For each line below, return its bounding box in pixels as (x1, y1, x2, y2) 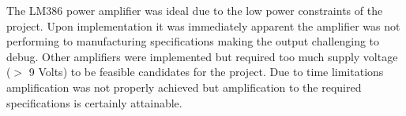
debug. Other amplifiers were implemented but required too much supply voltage (6, 48, 398, 64)
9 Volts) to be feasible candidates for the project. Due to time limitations (28, 63, 384, 80)
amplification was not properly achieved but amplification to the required (6, 78, 362, 95)
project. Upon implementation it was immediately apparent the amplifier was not (6, 17, 400, 34)
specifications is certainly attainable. (6, 94, 182, 111)
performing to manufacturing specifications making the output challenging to (6, 33, 380, 49)
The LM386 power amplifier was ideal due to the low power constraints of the (6, 2, 383, 18)
